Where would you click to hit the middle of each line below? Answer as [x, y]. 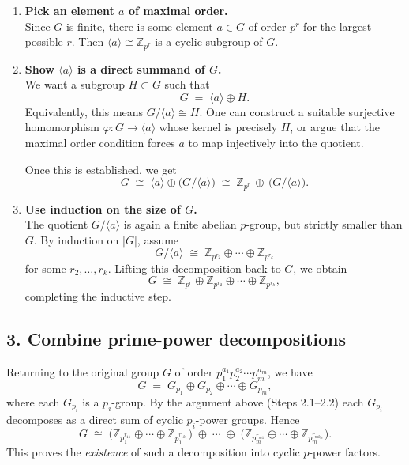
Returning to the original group [83, 371]
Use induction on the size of [103, 208]
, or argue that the [335, 127]
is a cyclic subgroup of [209, 42]
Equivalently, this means [84, 111]
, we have [290, 371]
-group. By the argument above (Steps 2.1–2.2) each [238, 401]
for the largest [338, 26]
